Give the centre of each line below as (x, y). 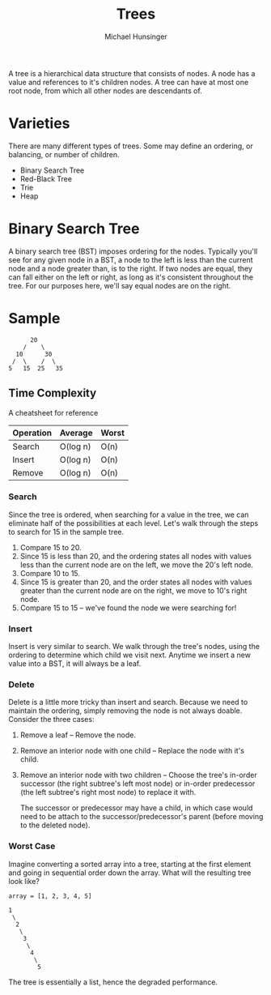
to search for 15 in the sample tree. (66, 532)
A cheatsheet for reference (53, 412)
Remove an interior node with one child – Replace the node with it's (132, 751)
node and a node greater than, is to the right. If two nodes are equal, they (131, 268)
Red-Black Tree (46, 178)
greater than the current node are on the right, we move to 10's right (133, 590)
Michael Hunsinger (136, 36)
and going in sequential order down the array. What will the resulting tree (130, 873)
